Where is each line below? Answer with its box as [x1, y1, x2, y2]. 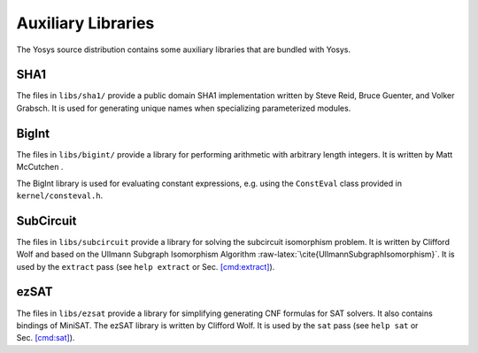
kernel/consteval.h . [16, 190, 104, 201]
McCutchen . [16, 162, 64, 173]
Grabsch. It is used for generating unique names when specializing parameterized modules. [16, 103, 351, 113]
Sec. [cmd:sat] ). [16, 333, 75, 343]
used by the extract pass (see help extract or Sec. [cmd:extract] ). [16, 261, 275, 272]
